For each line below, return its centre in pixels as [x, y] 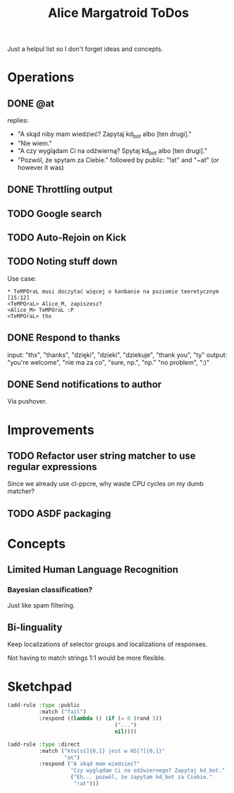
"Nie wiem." [35, 143]
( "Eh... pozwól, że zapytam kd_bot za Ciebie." [141, 777]
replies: [18, 121]
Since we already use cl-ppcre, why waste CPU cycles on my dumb [106, 484]
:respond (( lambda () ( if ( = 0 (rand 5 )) [100, 719]
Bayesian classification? [50, 590]
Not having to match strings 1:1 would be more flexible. [87, 658]
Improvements [51, 430]
